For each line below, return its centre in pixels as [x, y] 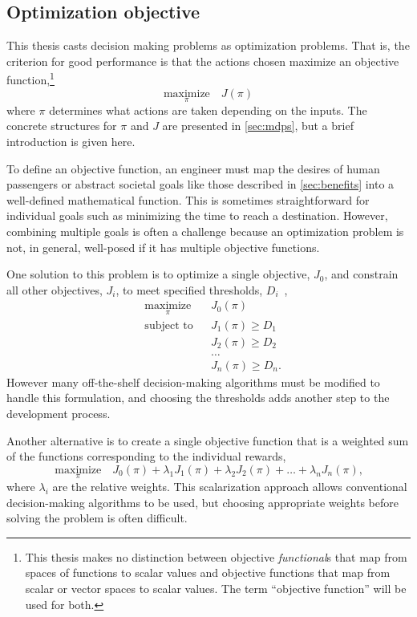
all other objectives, [55, 289]
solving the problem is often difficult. [97, 518]
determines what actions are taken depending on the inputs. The [208, 110]
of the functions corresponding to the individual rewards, [146, 456]
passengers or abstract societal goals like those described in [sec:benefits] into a [200, 184]
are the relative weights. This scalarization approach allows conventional [230, 486]
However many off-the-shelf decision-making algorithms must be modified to [193, 382]
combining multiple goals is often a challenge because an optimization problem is [205, 231]
